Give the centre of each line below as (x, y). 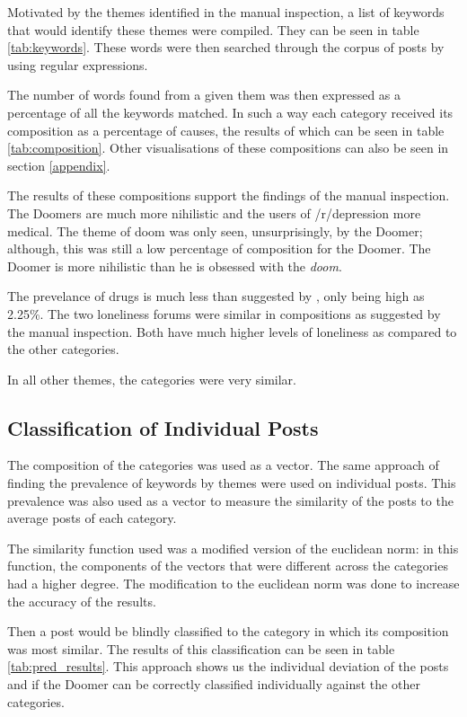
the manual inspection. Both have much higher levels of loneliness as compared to (232, 331)
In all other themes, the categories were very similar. (152, 379)
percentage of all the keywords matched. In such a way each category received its (230, 112)
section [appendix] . (59, 165)
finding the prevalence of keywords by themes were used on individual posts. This (232, 483)
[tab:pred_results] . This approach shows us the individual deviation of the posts (228, 666)
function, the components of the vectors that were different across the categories (228, 566)
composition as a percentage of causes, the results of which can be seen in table (226, 130)
